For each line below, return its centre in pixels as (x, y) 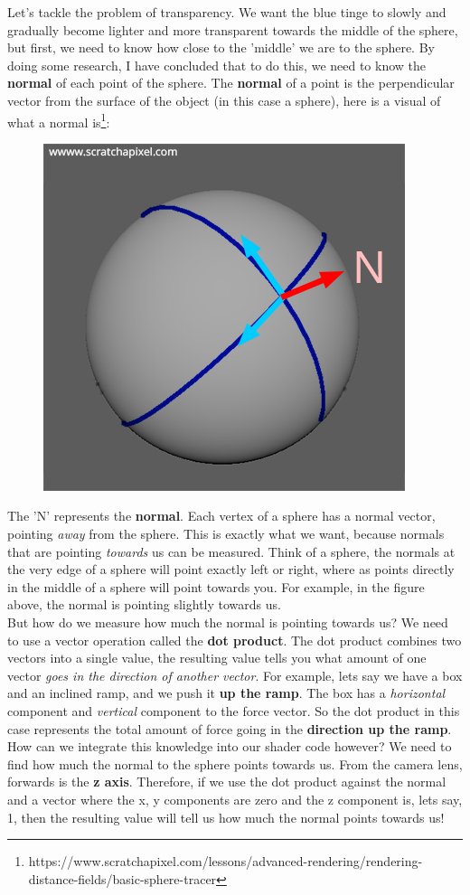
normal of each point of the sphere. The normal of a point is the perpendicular (231, 83)
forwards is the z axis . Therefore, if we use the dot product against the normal (227, 782)
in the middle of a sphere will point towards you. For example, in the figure (216, 586)
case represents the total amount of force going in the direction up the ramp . (230, 728)
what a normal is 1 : (59, 120)
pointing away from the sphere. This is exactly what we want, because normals (226, 533)
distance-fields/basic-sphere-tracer (122, 878)
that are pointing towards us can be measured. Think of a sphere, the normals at (231, 551)
